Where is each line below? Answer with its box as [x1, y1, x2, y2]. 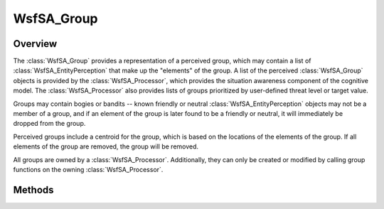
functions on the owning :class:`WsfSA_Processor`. [13, 165, 164, 173]
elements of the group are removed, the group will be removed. [13, 142, 199, 151]
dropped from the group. [13, 119, 86, 128]
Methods [13, 183, 54, 195]
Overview [13, 38, 58, 50]
